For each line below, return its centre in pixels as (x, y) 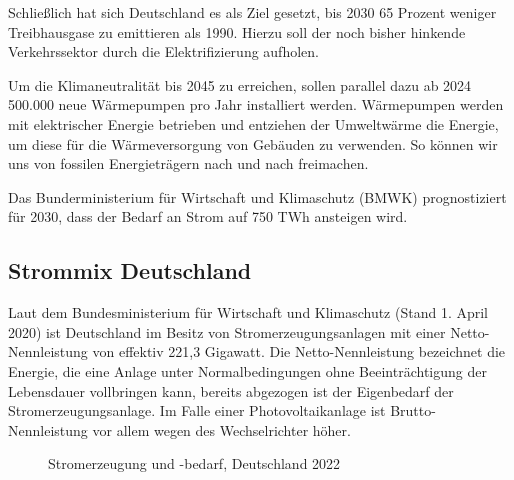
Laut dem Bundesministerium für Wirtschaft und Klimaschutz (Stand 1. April (248, 312)
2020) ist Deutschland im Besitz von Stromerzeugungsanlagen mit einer (227, 331)
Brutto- (413, 410)
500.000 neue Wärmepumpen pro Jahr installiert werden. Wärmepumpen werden (256, 104)
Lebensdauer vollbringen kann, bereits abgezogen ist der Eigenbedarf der (231, 390)
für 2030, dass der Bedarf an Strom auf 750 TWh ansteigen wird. (208, 216)
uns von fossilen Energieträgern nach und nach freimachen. (188, 163)
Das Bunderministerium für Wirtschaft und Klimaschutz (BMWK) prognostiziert (257, 196)
